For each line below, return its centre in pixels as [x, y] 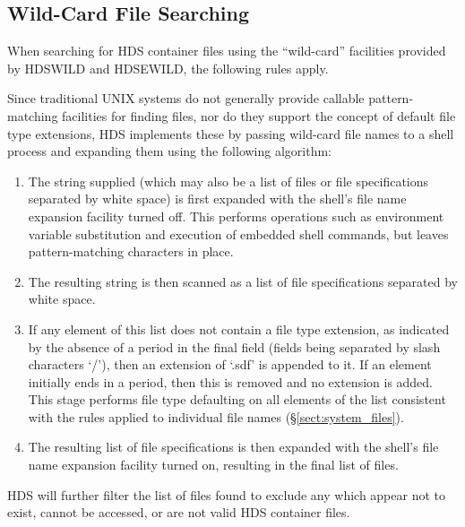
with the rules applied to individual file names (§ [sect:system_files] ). [216, 416]
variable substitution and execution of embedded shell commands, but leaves [238, 233]
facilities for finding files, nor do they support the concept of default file [259, 115]
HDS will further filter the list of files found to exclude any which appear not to [226, 494]
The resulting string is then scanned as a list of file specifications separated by [243, 281]
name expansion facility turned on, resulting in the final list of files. [213, 465]
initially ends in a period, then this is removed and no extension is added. [231, 381]
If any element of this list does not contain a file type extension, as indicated [239, 328]
